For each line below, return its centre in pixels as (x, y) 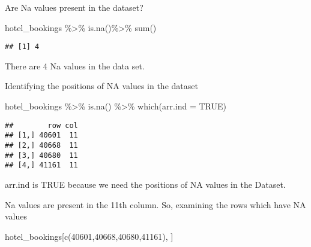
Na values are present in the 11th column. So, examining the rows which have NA (155, 204)
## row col (41, 125)
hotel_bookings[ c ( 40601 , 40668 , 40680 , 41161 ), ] (89, 236)
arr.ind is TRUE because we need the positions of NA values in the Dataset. (145, 184)
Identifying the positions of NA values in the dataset (101, 86)
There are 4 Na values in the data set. (75, 65)
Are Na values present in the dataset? (74, 7)
